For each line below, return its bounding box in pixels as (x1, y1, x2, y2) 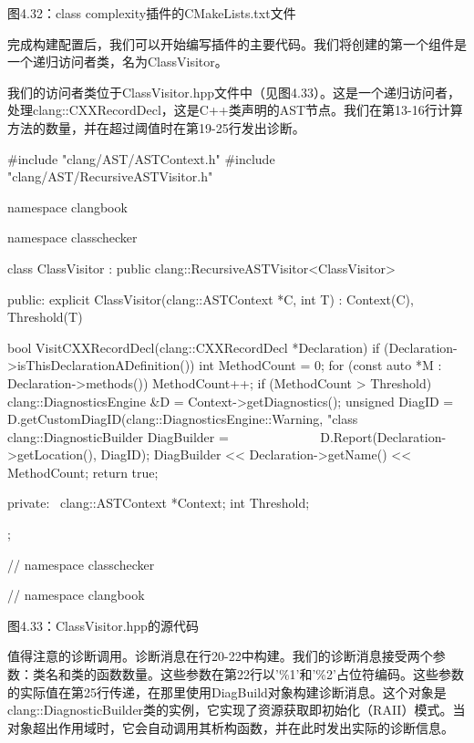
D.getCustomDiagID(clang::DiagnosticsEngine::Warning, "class (7, 409, 358, 428)
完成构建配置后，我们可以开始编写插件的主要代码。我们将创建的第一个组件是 (7, 34, 467, 53)
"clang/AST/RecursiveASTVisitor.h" (7, 167, 213, 186)
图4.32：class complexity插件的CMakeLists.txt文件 (7, 4, 296, 22)
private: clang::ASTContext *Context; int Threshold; (7, 493, 310, 512)
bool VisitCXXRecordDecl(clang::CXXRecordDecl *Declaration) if (7, 337, 380, 356)
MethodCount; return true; (7, 462, 159, 481)
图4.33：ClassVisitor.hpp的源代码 (7, 615, 199, 635)
